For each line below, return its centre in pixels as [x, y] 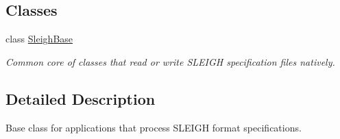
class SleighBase [39, 39]
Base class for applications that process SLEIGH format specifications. [154, 127]
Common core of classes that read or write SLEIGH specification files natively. [170, 61]
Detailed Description [81, 98]
